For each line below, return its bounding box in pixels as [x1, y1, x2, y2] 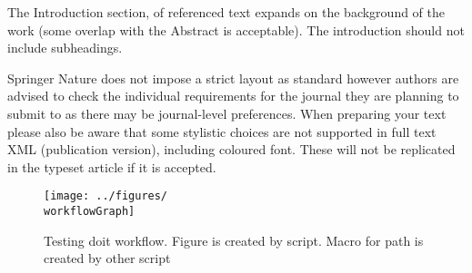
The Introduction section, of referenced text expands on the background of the [7, 3, 446, 21]
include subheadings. [7, 38, 123, 57]
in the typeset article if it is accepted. [7, 157, 216, 176]
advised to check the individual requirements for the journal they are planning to [7, 86, 459, 105]
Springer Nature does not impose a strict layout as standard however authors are [7, 68, 459, 87]
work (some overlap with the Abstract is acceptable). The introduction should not [7, 20, 465, 39]
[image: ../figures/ [44, 190, 168, 203]
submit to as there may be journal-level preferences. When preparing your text [7, 103, 447, 122]
